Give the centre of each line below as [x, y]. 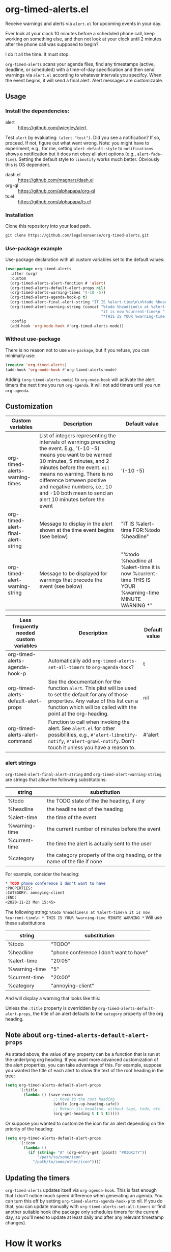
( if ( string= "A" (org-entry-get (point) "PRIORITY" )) [87, 1152]
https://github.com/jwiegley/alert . [53, 127]
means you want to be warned [76, 455]
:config [18, 321]
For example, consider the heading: [42, 874]
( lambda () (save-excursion [53, 1095]
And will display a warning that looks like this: [53, 998]
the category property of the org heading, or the [104, 855]
